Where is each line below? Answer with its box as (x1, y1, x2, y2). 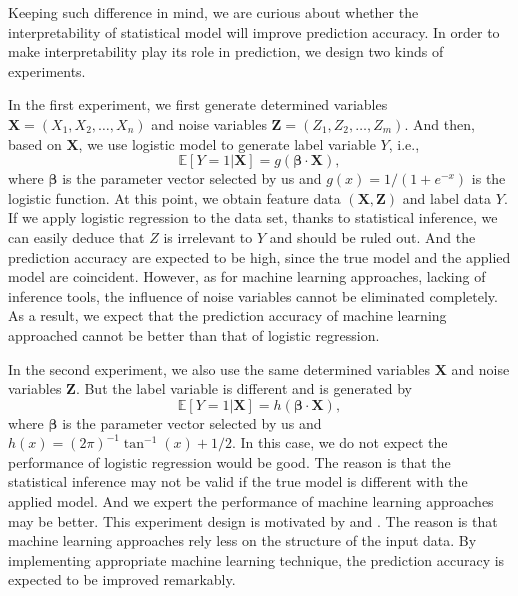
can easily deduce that (8, 226, 145, 247)
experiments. (8, 60, 86, 81)
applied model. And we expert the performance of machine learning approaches (8, 491, 494, 512)
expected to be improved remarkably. (8, 569, 236, 590)
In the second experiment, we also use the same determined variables (8, 358, 430, 379)
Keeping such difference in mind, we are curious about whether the (8, 2, 419, 22)
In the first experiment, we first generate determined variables (8, 94, 388, 115)
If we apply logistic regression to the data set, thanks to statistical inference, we (8, 207, 498, 228)
